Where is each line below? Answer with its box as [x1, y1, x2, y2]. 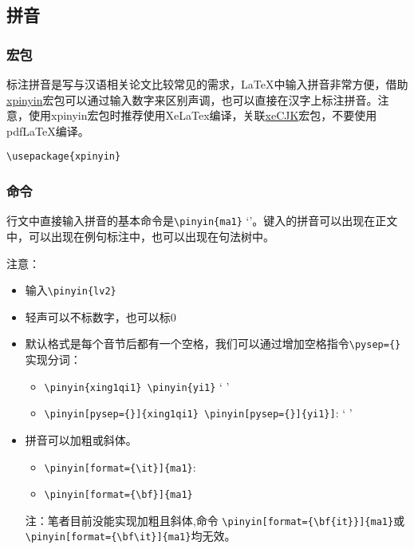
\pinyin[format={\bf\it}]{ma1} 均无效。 [25, 527, 236, 544]
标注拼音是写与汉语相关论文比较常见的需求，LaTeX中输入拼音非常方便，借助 [6, 76, 408, 92]
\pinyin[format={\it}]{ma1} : [44, 458, 196, 475]
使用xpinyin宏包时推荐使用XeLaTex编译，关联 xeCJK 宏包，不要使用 [28, 107, 377, 124]
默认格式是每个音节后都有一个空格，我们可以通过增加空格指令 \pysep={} [25, 335, 401, 352]
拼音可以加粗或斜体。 [25, 431, 137, 448]
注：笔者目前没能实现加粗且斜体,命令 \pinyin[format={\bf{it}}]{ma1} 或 [25, 511, 405, 528]
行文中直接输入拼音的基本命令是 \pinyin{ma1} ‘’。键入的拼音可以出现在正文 [6, 212, 398, 229]
